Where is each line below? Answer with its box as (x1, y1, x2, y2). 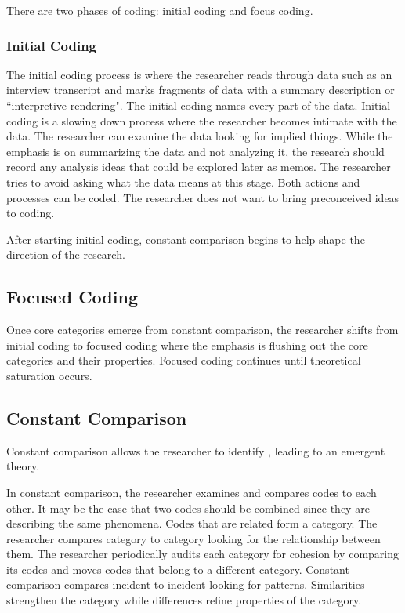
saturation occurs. (6, 367, 92, 383)
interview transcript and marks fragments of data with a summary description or (6, 82, 395, 98)
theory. (6, 458, 40, 474)
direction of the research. (6, 246, 125, 263)
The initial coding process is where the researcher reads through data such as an (6, 66, 392, 82)
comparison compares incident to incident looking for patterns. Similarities (6, 576, 365, 593)
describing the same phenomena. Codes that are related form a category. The (6, 515, 378, 531)
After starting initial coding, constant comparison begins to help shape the (6, 230, 365, 247)
